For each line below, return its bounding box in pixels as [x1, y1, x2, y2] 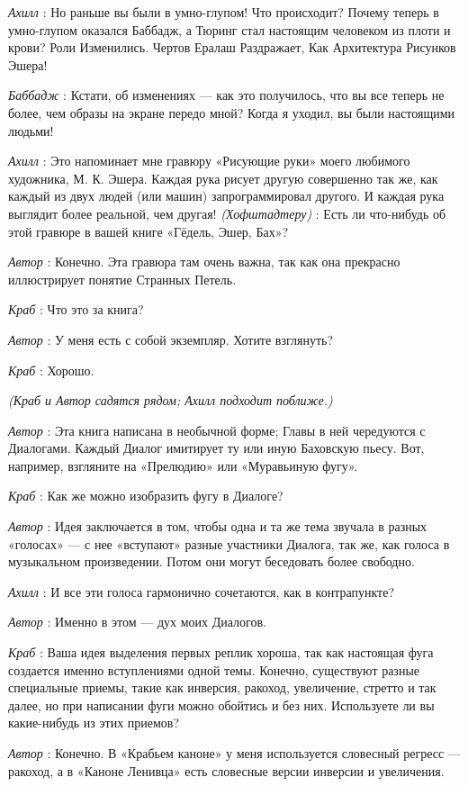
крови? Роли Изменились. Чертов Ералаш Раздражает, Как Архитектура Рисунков [8, 38, 456, 57]
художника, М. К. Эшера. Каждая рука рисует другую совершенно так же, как [8, 168, 438, 187]
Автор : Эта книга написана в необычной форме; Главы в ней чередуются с [8, 420, 426, 439]
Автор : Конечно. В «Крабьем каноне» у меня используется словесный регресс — [8, 744, 461, 762]
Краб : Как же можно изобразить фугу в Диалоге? [8, 486, 283, 505]
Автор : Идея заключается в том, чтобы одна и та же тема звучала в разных [8, 517, 427, 536]
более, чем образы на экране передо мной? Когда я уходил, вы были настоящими [8, 103, 455, 122]
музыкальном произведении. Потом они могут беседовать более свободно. [8, 552, 415, 571]
